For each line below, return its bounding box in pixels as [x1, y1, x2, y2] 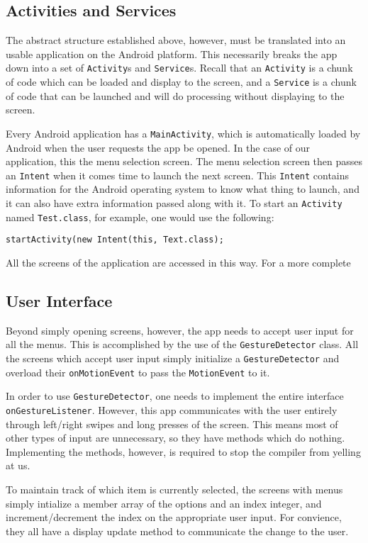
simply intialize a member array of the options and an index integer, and [6, 496, 322, 510]
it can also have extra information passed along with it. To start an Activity [6, 195, 342, 210]
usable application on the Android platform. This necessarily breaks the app [6, 46, 338, 61]
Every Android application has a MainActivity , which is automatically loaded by [6, 125, 361, 140]
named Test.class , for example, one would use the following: [6, 209, 274, 224]
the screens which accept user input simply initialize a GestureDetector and [6, 351, 340, 365]
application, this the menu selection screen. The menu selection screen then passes [6, 154, 363, 169]
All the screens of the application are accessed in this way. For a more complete [6, 254, 351, 269]
